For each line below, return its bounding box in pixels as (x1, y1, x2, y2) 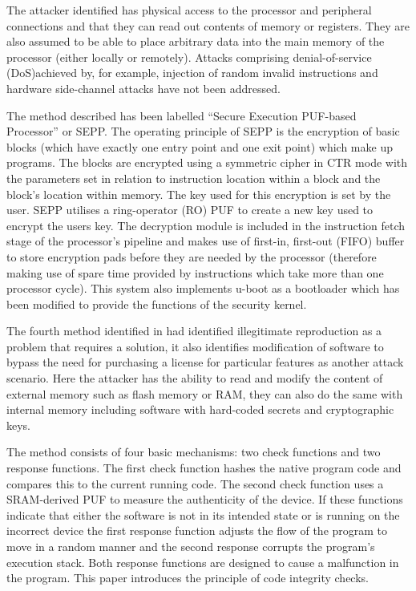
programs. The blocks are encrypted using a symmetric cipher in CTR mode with (6, 154, 408, 171)
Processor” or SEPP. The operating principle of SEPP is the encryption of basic (6, 123, 400, 140)
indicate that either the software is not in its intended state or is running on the (6, 506, 400, 523)
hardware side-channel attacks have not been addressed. (6, 79, 281, 96)
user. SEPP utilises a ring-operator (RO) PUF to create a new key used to (6, 201, 374, 218)
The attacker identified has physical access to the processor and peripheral (6, 2, 372, 18)
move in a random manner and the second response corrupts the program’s (6, 538, 375, 554)
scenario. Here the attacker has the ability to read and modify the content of (6, 370, 383, 387)
